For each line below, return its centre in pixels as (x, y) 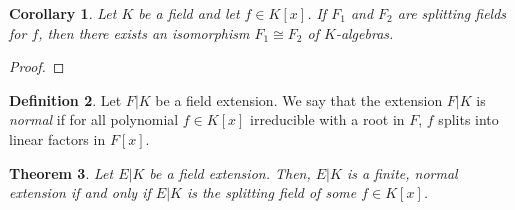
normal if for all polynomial (94, 119)
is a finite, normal (402, 172)
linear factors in (57, 138)
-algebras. (364, 32)
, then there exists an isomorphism (144, 32)
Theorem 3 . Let (61, 172)
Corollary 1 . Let (63, 13)
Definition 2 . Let (65, 99)
